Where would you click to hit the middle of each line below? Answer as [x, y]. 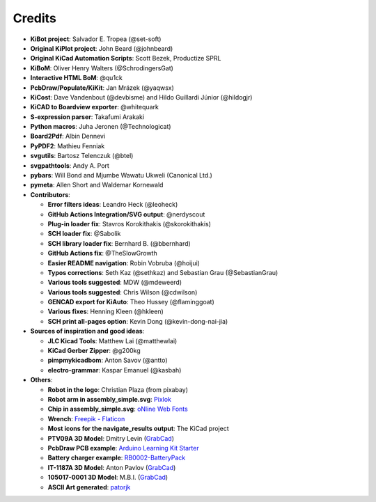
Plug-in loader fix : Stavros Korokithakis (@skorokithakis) [130, 223]
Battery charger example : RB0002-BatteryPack [117, 458]
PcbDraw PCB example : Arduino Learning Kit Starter [123, 448]
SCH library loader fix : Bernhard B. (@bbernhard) [119, 243]
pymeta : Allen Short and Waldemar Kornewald [97, 185]
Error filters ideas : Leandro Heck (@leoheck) [113, 205]
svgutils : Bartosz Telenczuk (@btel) [82, 156]
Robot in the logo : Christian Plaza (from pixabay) [118, 389]
